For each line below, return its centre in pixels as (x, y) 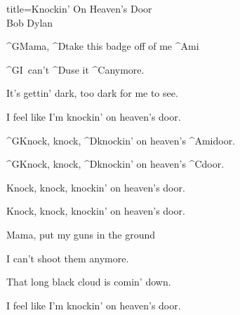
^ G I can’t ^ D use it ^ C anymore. (75, 69)
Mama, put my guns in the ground (81, 234)
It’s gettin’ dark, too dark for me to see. (92, 93)
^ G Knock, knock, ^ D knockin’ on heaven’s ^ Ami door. (121, 140)
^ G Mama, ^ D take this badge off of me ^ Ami (103, 46)
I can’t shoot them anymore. (68, 258)
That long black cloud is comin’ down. (89, 282)
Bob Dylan (30, 22)
